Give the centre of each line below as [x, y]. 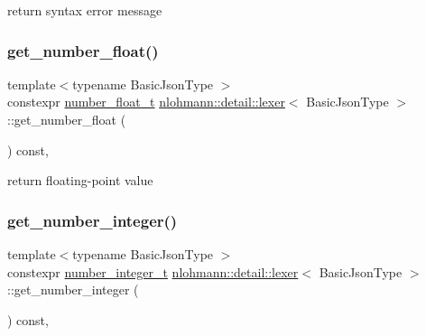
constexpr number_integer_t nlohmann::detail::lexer [153, 271]
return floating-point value [80, 180]
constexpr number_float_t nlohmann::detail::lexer [146, 102]
